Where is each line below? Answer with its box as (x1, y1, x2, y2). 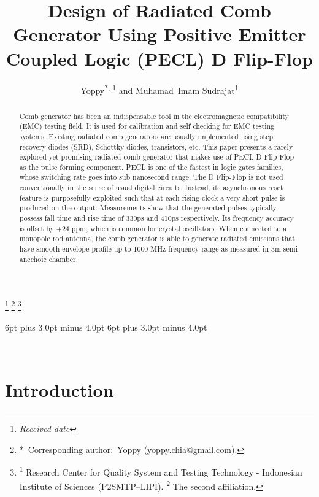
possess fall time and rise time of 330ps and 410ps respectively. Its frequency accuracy (19, 213, 294, 223)
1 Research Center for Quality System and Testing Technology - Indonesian (19, 464, 302, 478)
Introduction (5, 377, 114, 403)
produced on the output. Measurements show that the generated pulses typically (19, 202, 277, 213)
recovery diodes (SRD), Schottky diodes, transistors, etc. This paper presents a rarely (19, 141, 293, 152)
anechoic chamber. (19, 253, 78, 264)
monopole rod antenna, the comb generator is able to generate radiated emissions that (19, 233, 295, 244)
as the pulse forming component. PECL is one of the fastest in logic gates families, (19, 161, 283, 172)
